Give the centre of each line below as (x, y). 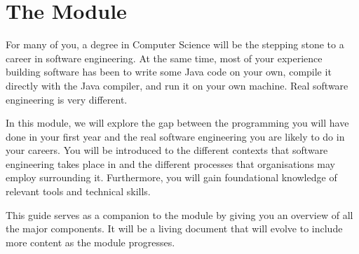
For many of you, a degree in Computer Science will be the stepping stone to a (175, 44)
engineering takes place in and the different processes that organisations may (170, 163)
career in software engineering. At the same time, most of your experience (164, 58)
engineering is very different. (67, 99)
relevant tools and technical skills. (78, 191)
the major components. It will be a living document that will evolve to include (174, 228)
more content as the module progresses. (90, 242)
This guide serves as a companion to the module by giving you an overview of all (179, 214)
